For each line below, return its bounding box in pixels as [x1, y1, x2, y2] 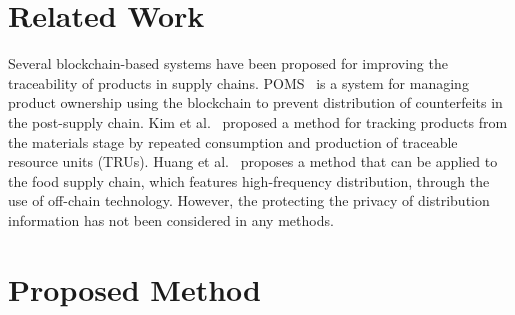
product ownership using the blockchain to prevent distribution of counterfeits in [8, 92, 503, 113]
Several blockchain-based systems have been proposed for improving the [8, 53, 448, 74]
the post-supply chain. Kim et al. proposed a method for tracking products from [8, 111, 508, 132]
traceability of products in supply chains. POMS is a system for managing [8, 72, 469, 93]
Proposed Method [8, 268, 261, 309]
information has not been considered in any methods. [8, 209, 334, 230]
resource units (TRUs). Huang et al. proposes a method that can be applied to [8, 151, 498, 172]
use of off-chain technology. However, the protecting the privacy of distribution [8, 190, 490, 211]
